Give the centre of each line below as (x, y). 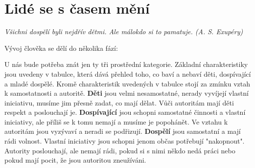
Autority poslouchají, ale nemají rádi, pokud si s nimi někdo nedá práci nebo (120, 150)
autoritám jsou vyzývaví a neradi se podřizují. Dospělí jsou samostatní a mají (123, 131)
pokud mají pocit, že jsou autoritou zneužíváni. (75, 160)
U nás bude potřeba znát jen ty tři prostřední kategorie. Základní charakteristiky (126, 64)
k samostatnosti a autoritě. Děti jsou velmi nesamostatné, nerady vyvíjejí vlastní (127, 93)
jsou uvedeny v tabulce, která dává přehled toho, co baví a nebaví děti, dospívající (128, 73)
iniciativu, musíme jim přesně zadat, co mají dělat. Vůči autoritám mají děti (119, 102)
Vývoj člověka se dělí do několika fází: (61, 48)
